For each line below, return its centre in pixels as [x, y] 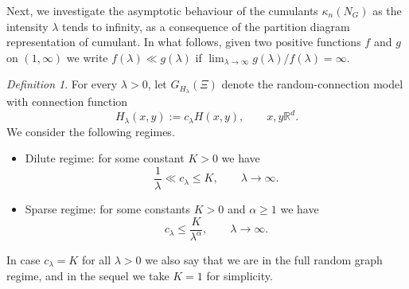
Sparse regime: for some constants [108, 209]
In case [23, 260]
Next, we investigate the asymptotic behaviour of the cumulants [162, 10]
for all [96, 260]
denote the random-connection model [312, 84]
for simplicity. [240, 275]
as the [387, 10]
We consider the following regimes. [91, 131]
